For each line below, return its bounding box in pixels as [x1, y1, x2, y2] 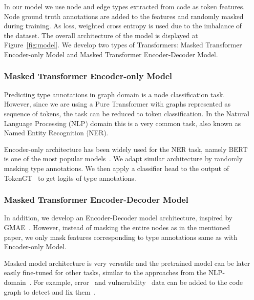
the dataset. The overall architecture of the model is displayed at [4, 30, 198, 40]
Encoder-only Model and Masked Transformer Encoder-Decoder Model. [4, 49, 218, 59]
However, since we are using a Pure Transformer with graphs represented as [4, 99, 231, 109]
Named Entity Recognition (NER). [4, 128, 108, 138]
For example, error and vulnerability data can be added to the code [33, 277, 243, 287]
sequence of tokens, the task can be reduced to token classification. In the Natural [4, 108, 250, 118]
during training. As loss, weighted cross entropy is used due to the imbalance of [4, 21, 242, 31]
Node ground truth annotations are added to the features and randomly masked [4, 11, 244, 21]
